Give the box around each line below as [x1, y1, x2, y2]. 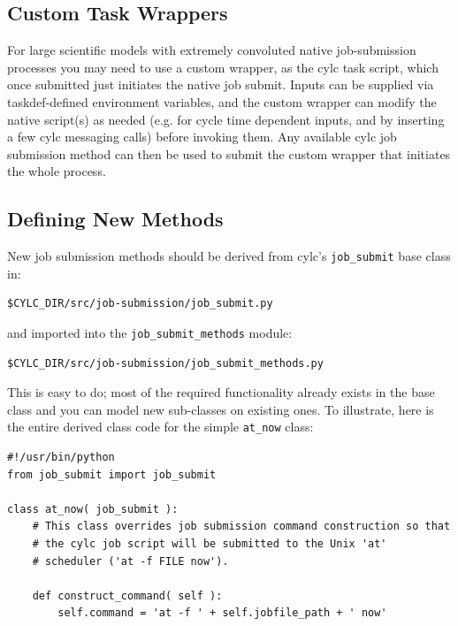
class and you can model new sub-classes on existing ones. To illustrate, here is [7, 400, 434, 418]
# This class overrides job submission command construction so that [32, 520, 451, 533]
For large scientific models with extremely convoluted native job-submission [7, 41, 416, 59]
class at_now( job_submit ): [7, 502, 179, 515]
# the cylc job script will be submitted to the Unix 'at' [32, 538, 387, 551]
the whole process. [7, 162, 106, 180]
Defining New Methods [7, 205, 224, 233]
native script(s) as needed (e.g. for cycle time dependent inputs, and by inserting [7, 110, 445, 128]
